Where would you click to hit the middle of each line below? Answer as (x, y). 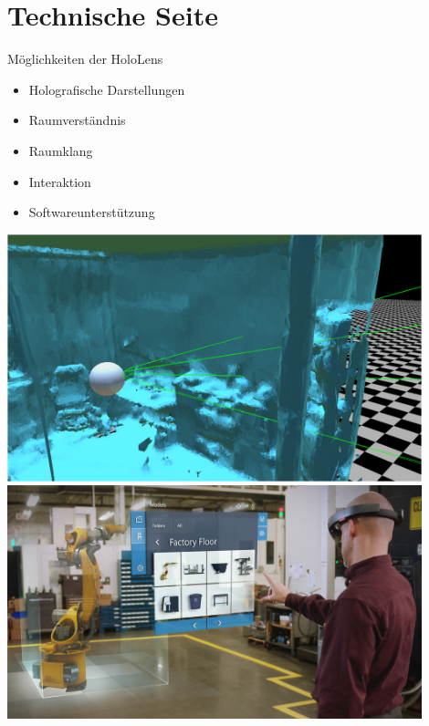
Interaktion (60, 181)
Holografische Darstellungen (107, 89)
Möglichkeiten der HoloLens (85, 59)
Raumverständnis (77, 120)
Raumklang (61, 150)
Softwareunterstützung (92, 212)
